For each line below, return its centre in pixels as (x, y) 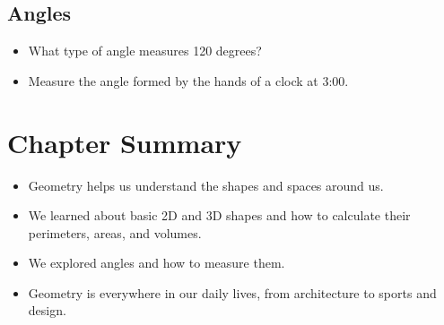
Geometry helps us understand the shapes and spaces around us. (206, 185)
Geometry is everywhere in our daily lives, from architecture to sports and (232, 292)
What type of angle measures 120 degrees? (145, 51)
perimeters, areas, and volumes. (115, 232)
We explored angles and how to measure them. (157, 263)
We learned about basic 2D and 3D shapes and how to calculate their (219, 215)
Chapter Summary (125, 142)
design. (47, 310)
